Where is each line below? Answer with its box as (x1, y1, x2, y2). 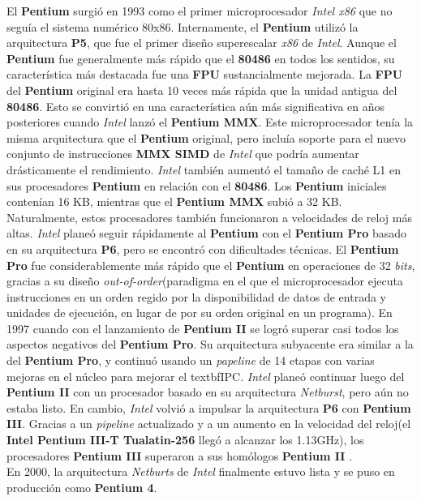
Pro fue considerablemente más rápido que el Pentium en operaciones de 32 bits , (6, 256, 415, 273)
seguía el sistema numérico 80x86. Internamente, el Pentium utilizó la (6, 18, 359, 35)
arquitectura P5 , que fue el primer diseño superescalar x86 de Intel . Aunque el (6, 34, 397, 51)
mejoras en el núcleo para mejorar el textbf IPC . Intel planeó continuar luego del (6, 367, 405, 384)
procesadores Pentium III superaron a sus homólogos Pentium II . (6, 447, 352, 464)
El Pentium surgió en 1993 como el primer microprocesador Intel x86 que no (6, 2, 393, 19)
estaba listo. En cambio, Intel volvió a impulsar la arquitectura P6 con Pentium (6, 399, 411, 416)
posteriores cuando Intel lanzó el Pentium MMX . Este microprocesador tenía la (6, 113, 414, 131)
